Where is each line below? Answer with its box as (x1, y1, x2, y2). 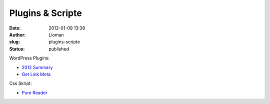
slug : (9, 39, 20, 45)
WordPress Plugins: (9, 55, 50, 61)
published (48, 45, 69, 52)
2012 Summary (21, 64, 53, 70)
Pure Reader (21, 89, 47, 95)
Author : (9, 31, 26, 37)
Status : (9, 45, 25, 52)
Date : (9, 25, 21, 31)
